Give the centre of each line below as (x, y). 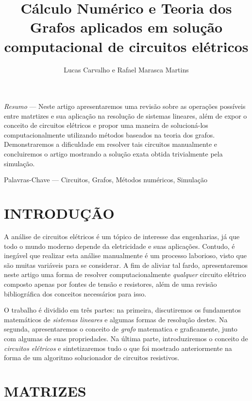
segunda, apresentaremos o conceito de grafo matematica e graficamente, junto (121, 329)
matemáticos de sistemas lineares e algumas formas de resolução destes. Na (116, 319)
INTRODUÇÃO (59, 213)
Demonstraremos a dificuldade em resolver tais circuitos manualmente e (110, 144)
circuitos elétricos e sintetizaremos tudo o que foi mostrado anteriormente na (118, 348)
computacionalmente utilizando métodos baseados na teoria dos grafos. (109, 134)
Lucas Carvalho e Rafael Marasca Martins (126, 69)
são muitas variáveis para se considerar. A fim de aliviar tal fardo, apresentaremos (126, 265)
